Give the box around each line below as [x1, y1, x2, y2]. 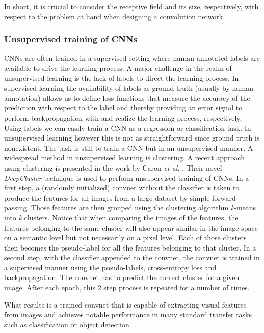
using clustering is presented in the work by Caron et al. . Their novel [4, 162, 222, 173]
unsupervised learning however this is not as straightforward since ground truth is [4, 132, 260, 143]
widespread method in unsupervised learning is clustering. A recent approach [4, 152, 245, 163]
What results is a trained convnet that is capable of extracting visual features [4, 299, 247, 310]
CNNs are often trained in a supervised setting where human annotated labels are [4, 52, 260, 63]
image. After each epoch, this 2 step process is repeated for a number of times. [4, 282, 250, 293]
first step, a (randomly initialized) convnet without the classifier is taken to [4, 182, 240, 193]
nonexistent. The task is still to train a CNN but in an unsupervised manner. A [4, 142, 253, 153]
